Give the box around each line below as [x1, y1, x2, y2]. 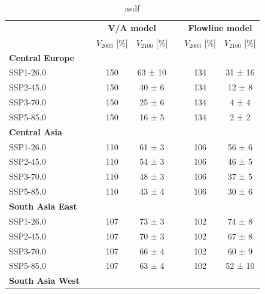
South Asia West [9, 274, 80, 287]
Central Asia [9, 125, 62, 138]
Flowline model [188, 21, 252, 34]
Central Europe [9, 51, 75, 63]
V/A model [108, 21, 156, 34]
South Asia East [9, 199, 77, 212]
